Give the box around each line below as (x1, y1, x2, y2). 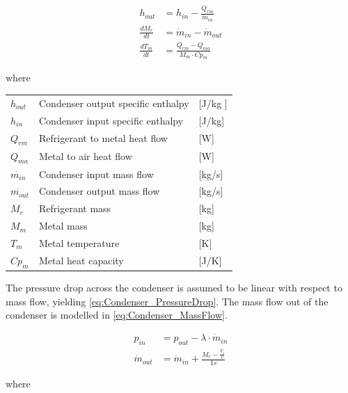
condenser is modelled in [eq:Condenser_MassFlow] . (6, 307, 228, 322)
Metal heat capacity (39, 253, 124, 268)
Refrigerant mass (39, 201, 111, 216)
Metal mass (39, 218, 88, 233)
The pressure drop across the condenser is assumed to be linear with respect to (6, 280, 342, 295)
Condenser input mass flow (39, 166, 154, 181)
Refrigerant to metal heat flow (39, 131, 168, 145)
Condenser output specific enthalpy (39, 95, 189, 110)
